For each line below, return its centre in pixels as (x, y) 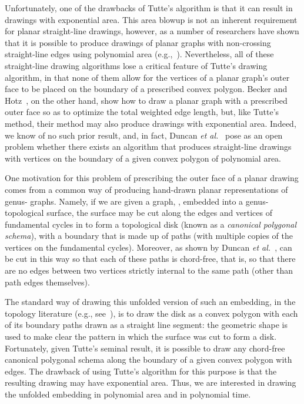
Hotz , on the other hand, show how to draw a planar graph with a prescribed (146, 100)
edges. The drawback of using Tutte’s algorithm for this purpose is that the (141, 371)
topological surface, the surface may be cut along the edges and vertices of (138, 213)
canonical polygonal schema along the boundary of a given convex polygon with (148, 359)
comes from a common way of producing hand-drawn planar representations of (146, 189)
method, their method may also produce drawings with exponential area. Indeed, (151, 123)
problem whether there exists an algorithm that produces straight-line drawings (148, 147)
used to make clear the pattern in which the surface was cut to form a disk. (141, 336)
